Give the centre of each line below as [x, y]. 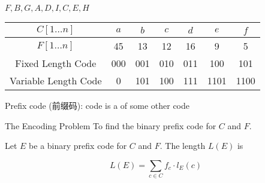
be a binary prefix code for [78, 146]
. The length [183, 146]
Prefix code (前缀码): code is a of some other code [97, 105]
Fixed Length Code [56, 63]
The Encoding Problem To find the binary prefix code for [111, 125]
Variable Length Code [56, 80]
